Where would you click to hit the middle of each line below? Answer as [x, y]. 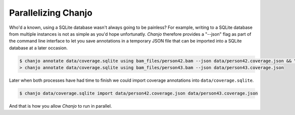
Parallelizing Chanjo [51, 13]
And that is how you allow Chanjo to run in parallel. [60, 106]
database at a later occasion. [39, 48]
